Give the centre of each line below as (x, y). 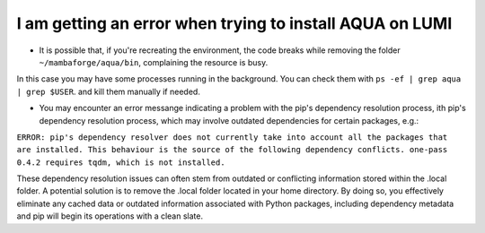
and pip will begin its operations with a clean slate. (110, 216)
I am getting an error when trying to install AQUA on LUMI (234, 23)
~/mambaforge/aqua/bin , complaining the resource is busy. (154, 62)
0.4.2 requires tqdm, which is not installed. (121, 162)
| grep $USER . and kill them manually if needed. (109, 91)
